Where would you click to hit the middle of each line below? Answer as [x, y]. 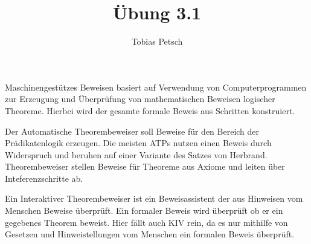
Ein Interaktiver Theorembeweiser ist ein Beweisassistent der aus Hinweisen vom [154, 198]
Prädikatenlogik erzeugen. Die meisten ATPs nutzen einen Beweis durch [138, 143]
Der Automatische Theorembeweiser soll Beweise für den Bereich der [132, 131]
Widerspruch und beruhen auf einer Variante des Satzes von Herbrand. [136, 154]
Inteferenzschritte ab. [44, 178]
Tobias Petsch [157, 41]
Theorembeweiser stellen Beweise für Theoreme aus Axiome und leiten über [145, 166]
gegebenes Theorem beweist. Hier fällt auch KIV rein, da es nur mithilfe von [146, 222]
